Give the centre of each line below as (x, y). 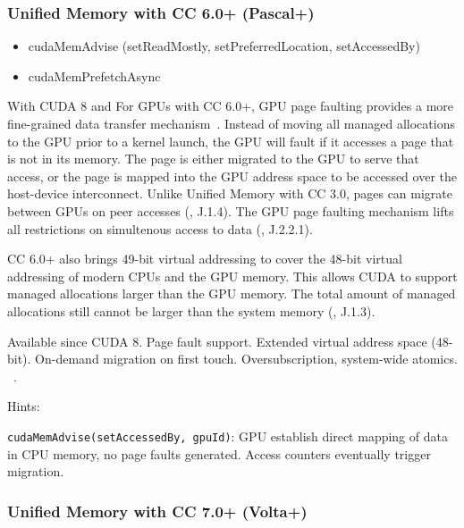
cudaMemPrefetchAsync (94, 75)
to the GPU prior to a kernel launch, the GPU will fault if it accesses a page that (231, 141)
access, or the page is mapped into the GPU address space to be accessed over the (232, 176)
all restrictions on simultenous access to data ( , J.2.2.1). (160, 228)
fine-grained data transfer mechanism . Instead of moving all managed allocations (231, 123)
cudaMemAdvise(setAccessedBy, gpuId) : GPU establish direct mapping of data (228, 436)
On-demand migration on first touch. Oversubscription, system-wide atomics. (246, 359)
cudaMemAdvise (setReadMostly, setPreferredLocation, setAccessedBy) (224, 46)
